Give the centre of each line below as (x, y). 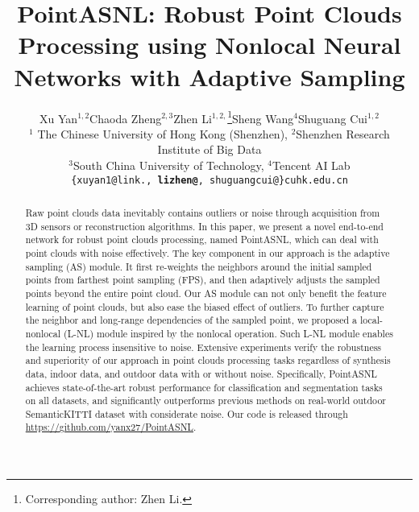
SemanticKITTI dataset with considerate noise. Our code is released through (187, 413)
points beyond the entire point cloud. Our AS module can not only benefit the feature (206, 293)
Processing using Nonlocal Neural (209, 45)
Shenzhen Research (343, 133)
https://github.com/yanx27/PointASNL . (111, 427)
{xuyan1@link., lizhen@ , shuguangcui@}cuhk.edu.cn (209, 180)
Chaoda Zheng (126, 118)
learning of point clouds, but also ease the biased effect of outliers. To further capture (205, 306)
